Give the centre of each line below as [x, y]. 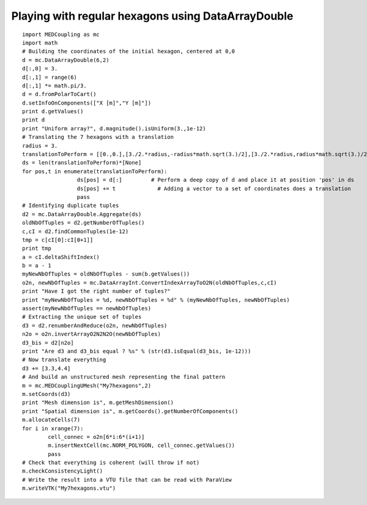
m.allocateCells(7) [51, 420]
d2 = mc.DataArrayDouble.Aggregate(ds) [82, 214]
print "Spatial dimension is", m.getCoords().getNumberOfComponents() [130, 411]
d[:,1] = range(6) [50, 77]
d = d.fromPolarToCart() [59, 94]
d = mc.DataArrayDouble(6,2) [66, 60]
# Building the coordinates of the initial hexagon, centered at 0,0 [129, 51]
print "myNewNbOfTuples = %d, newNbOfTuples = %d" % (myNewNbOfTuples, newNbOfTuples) [156, 300]
